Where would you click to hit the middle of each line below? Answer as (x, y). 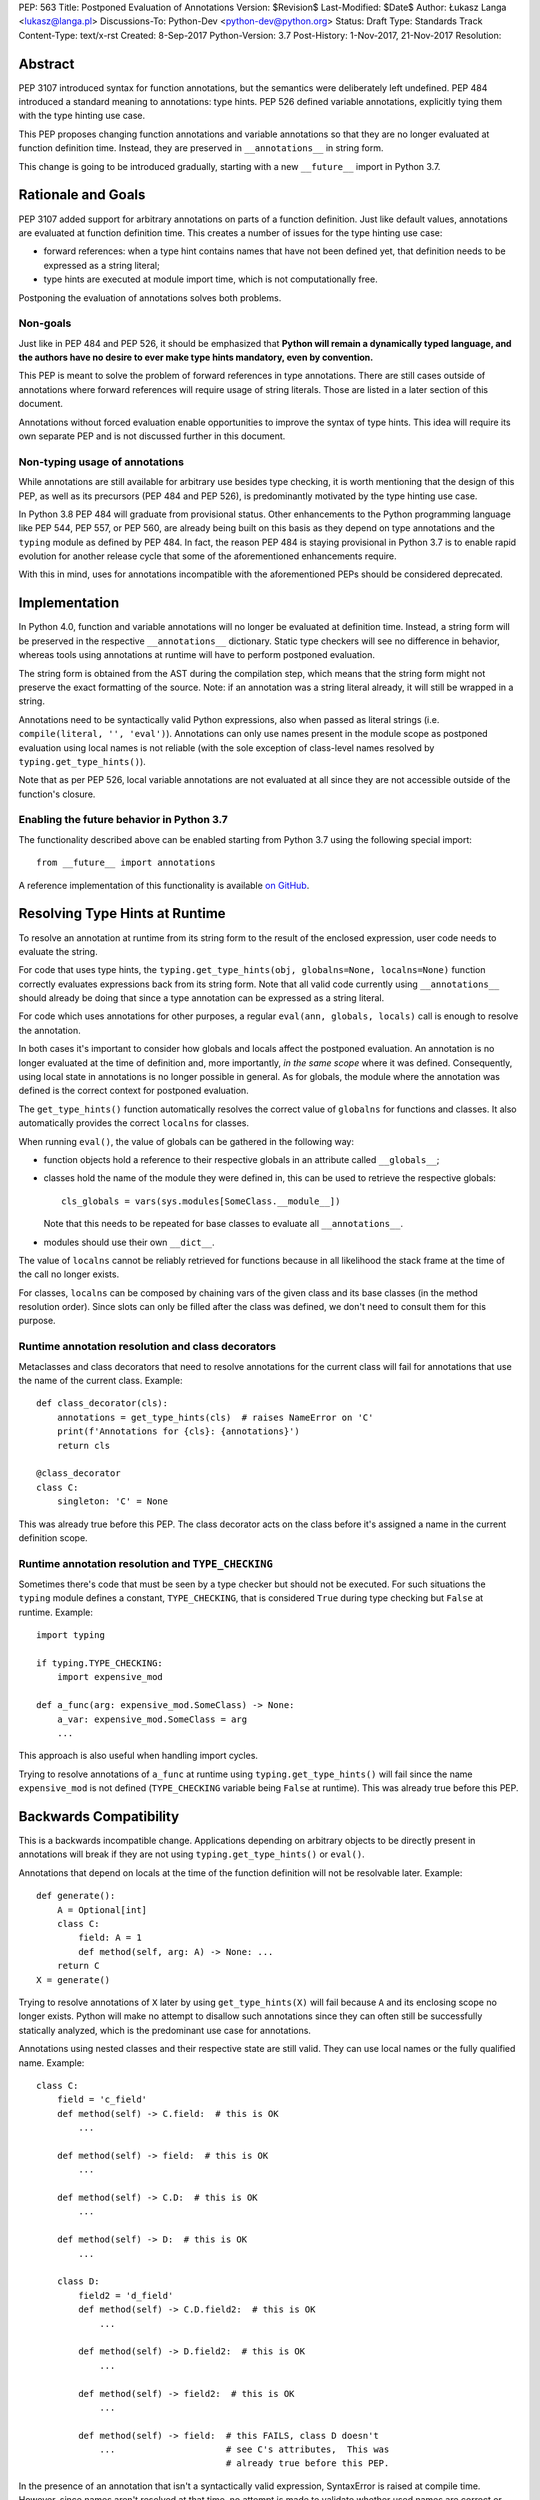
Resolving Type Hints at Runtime (122, 913)
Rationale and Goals (82, 195)
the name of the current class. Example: (101, 1381)
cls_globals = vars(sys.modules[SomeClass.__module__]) (201, 1201)
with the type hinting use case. (82, 116)
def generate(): (76, 1896)
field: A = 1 (110, 1938)
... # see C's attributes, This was (244, 2449)
